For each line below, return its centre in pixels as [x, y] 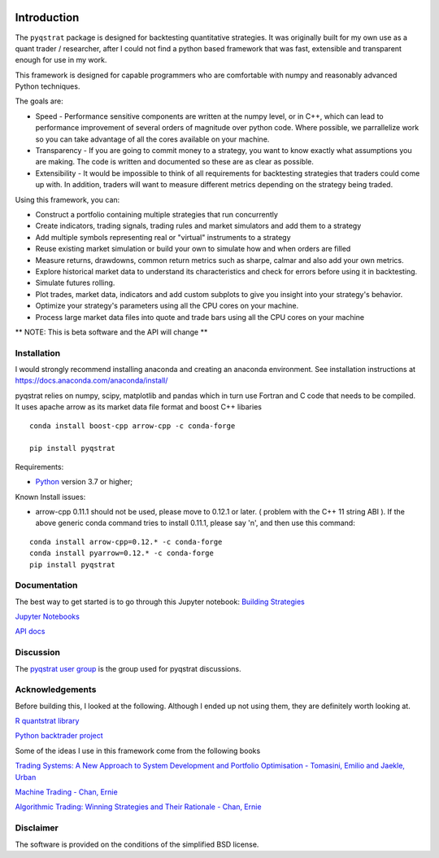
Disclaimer [37, 828]
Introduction [47, 18]
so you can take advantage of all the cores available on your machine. [152, 139]
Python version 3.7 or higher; [84, 482]
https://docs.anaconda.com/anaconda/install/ [91, 381]
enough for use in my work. [61, 60]
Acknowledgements [56, 689]
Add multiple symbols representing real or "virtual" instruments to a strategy [163, 237]
